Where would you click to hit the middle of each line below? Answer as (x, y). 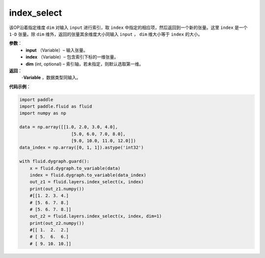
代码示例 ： (20, 86)
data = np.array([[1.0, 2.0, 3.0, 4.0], (68, 127)
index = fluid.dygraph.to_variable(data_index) (88, 175)
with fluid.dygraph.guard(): (54, 161)
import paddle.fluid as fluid (56, 106)
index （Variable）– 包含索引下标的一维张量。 (72, 57)
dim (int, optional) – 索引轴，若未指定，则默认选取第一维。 (85, 64)
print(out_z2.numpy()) (57, 223)
